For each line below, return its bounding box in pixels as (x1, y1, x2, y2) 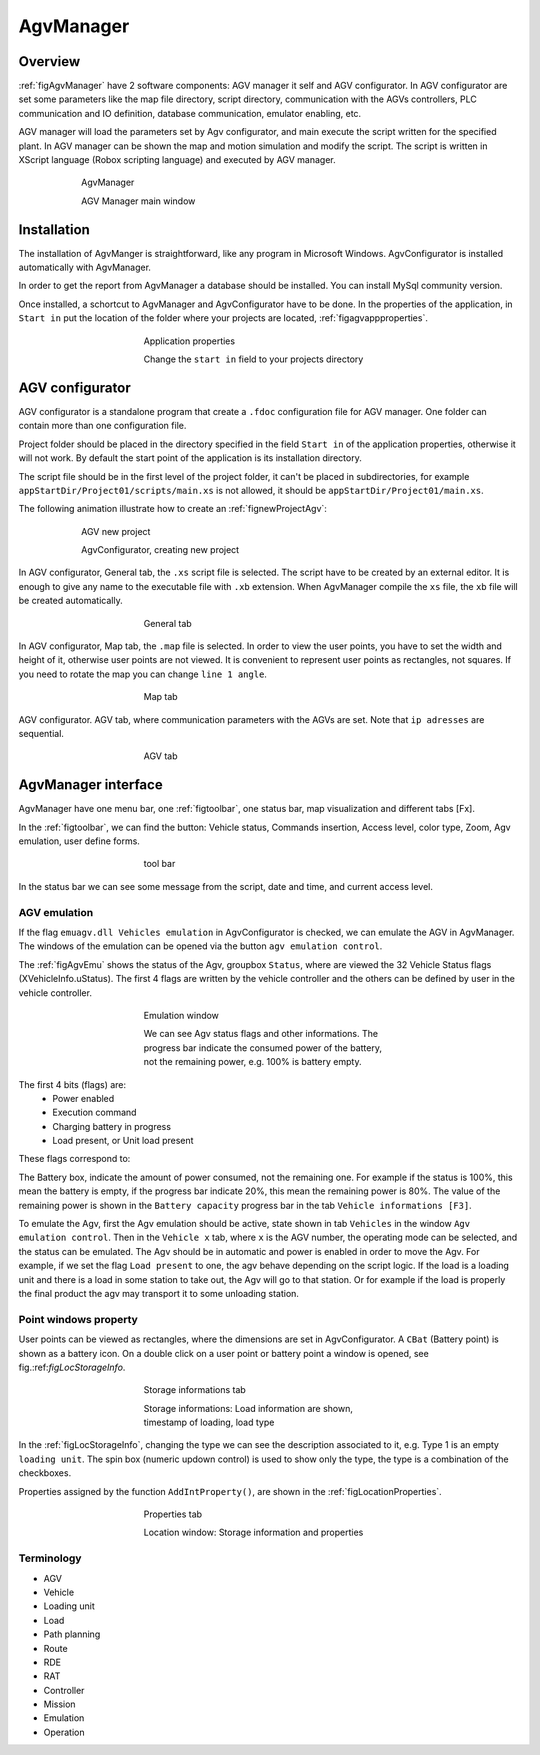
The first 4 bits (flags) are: (18, 1078, 127, 1090)
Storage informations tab (143, 1384, 247, 1396)
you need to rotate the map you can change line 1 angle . (18, 668, 267, 680)
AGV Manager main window (81, 195, 196, 207)
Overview (18, 53, 81, 70)
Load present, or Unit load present (52, 1135, 194, 1147)
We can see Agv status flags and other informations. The (143, 1028, 379, 1040)
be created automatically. (18, 595, 124, 607)
